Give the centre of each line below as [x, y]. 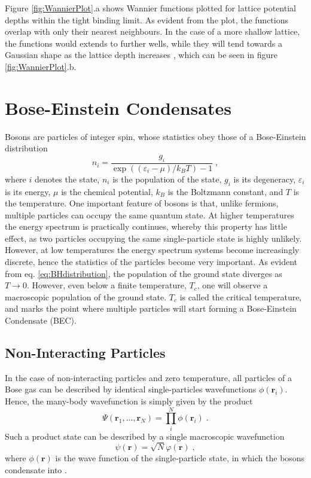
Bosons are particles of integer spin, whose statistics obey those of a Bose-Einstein [155, 136]
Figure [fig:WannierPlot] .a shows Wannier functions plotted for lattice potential [150, 8]
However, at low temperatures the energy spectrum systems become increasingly [152, 250]
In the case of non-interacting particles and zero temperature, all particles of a [148, 377]
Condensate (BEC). [41, 320]
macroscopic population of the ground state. [86, 296]
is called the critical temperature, [241, 296]
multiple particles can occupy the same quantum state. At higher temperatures [150, 214]
